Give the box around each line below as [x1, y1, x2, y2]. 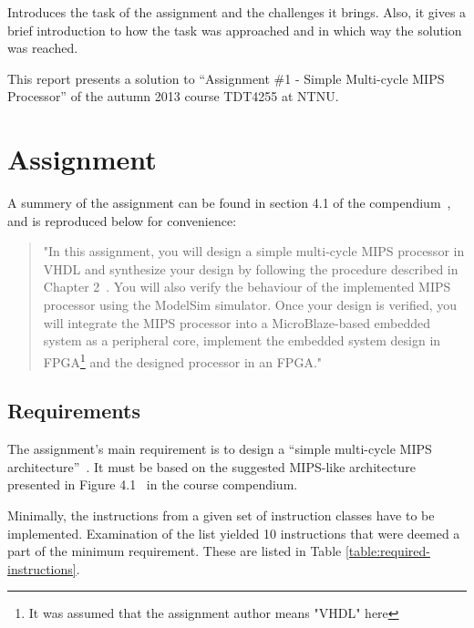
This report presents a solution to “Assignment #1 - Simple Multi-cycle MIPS [7, 68, 445, 88]
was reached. [7, 38, 78, 57]
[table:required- [345, 541, 430, 561]
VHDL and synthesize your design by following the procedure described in [43, 259, 459, 278]
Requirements [7, 396, 140, 425]
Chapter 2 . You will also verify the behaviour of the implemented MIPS [43, 277, 451, 296]
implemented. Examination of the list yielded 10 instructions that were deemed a [7, 523, 460, 542]
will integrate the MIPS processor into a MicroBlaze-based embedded [43, 313, 431, 332]
